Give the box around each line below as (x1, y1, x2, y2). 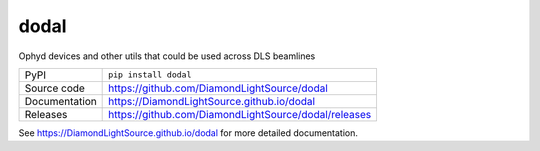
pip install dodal (108, 70, 192, 80)
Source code (24, 81, 85, 95)
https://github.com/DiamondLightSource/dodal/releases (108, 107, 372, 121)
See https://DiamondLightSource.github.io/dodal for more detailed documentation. (18, 126, 359, 139)
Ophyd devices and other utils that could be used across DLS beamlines (18, 50, 316, 62)
